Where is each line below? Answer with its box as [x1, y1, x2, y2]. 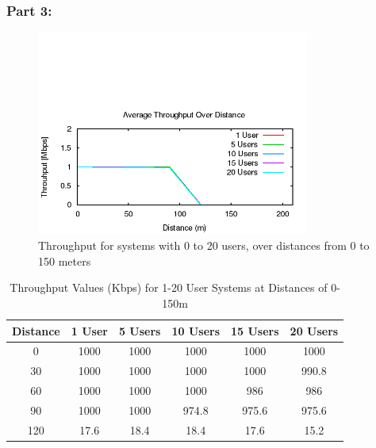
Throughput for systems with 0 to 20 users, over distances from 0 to [38, 237, 370, 254]
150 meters [38, 252, 91, 269]
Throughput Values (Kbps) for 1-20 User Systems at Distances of [10, 279, 328, 296]
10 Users [171, 322, 221, 339]
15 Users [231, 322, 279, 339]
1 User [71, 322, 108, 339]
